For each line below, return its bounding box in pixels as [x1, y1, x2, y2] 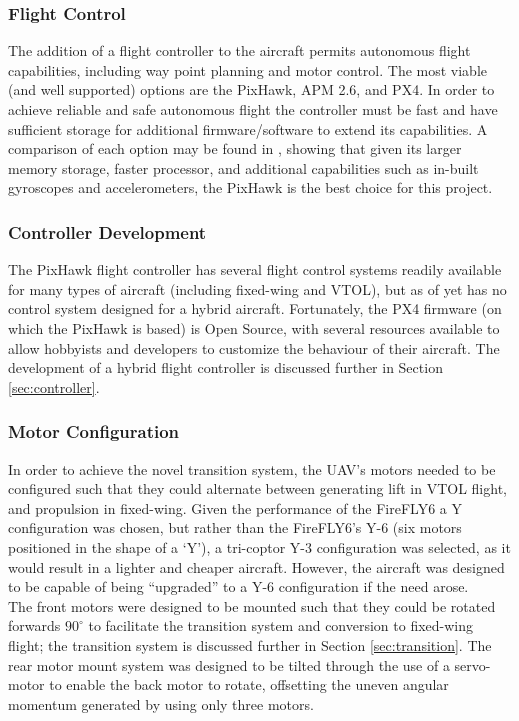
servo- [454, 654, 491, 675]
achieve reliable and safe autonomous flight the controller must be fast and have [8, 99, 498, 119]
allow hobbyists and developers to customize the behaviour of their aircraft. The [8, 337, 500, 358]
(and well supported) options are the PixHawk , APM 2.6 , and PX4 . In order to [8, 79, 495, 100]
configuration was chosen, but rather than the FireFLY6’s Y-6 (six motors [8, 517, 462, 538]
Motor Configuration [8, 419, 180, 444]
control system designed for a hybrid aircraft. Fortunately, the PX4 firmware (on [8, 298, 502, 319]
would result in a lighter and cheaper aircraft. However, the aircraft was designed [8, 556, 505, 577]
